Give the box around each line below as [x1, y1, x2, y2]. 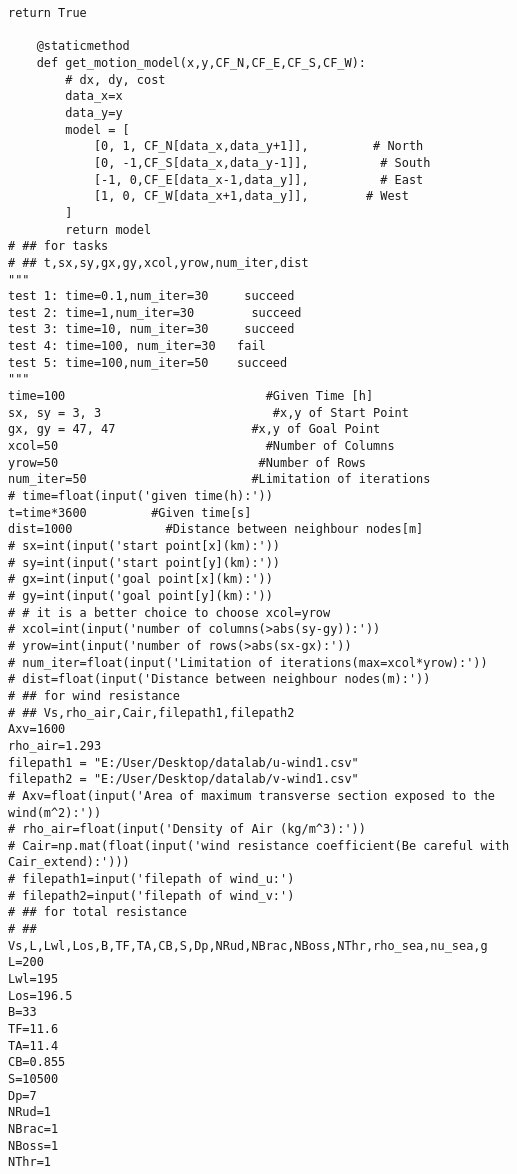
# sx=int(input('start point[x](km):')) [8, 539, 281, 553]
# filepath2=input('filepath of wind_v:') [8, 888, 295, 903]
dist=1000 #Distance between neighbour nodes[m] [8, 522, 424, 537]
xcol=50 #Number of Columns [8, 439, 395, 454]
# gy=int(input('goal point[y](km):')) [8, 588, 273, 603]
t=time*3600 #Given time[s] [8, 505, 252, 520]
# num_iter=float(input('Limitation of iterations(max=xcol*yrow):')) [8, 655, 488, 670]
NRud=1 [8, 1105, 51, 1120]
